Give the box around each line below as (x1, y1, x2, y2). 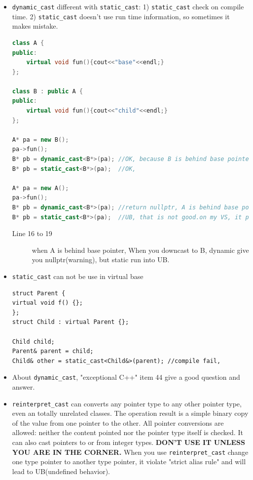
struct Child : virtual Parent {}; (12, 319, 129, 326)
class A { (12, 39, 44, 46)
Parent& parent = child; (12, 348, 94, 355)
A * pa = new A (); (12, 184, 69, 192)
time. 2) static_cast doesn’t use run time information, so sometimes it (12, 11, 230, 21)
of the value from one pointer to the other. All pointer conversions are (12, 417, 224, 428)
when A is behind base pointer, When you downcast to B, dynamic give (32, 244, 249, 255)
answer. (12, 382, 35, 392)
